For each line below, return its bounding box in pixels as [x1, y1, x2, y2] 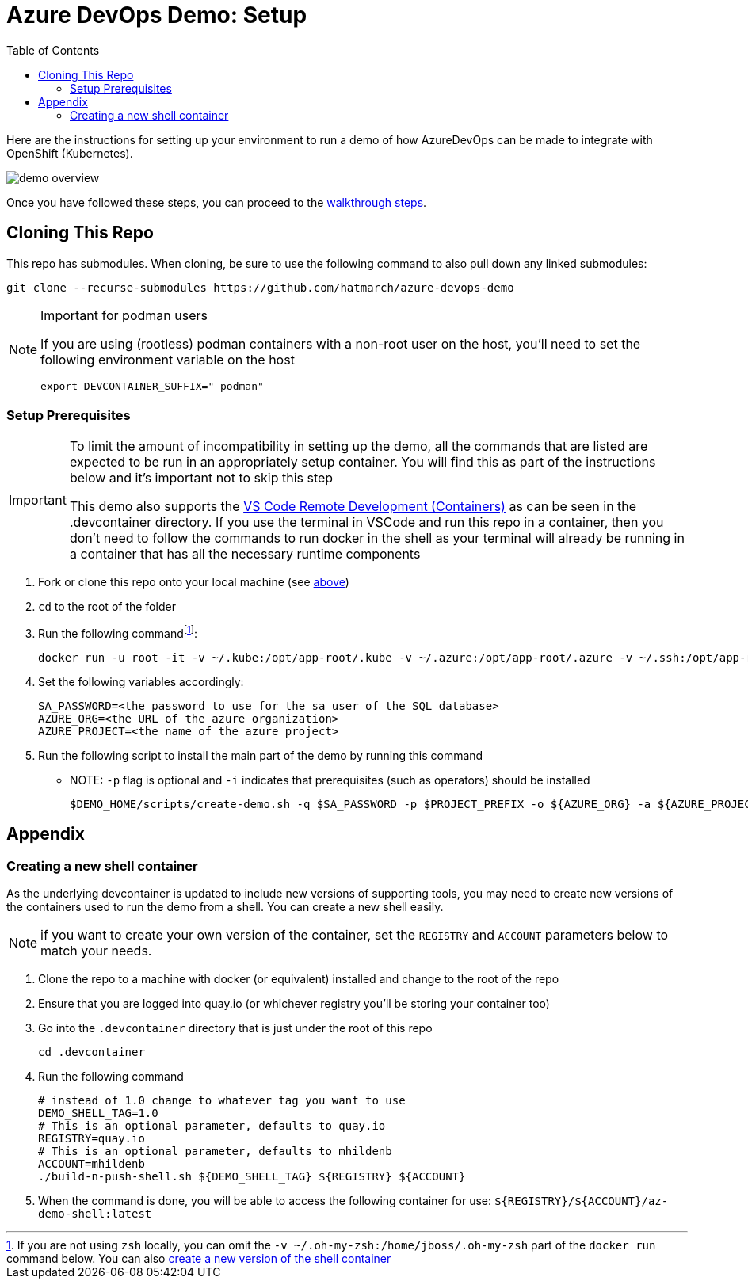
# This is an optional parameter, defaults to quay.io [38, 1119, 386, 1133]
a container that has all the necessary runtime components [69, 546, 421, 562]
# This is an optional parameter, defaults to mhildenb [38, 1145, 392, 1158]
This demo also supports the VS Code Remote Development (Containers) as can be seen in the [69, 498, 637, 515]
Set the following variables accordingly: [38, 675, 244, 688]
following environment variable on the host [40, 351, 295, 368]
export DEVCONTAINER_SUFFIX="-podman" [40, 379, 264, 392]
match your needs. [40, 943, 152, 959]
